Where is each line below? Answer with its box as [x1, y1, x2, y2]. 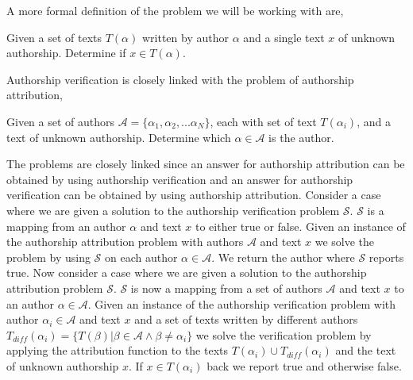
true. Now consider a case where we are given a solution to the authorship [6, 264, 367, 281]
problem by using [6, 248, 91, 265]
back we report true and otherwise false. [206, 357, 402, 374]
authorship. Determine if [6, 44, 126, 61]
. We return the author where [211, 248, 355, 265]
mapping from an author [6, 217, 126, 234]
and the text [335, 342, 396, 359]
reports [369, 248, 404, 265]
